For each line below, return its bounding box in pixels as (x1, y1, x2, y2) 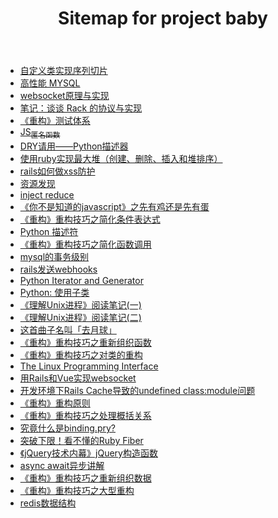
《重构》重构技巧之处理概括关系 (19, 409, 152, 421)
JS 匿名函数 (19, 126, 61, 140)
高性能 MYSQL (19, 77, 81, 89)
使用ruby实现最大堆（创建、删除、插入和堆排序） (19, 152, 223, 164)
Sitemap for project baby (58, 7, 268, 30)
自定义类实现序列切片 (19, 65, 108, 77)
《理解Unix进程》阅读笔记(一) (19, 298, 142, 311)
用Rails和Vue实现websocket (19, 372, 137, 384)
